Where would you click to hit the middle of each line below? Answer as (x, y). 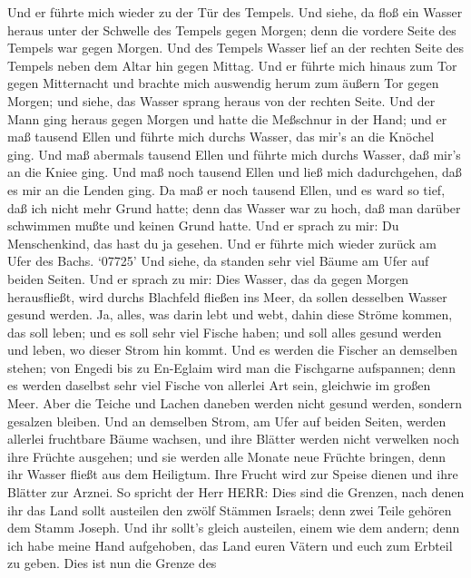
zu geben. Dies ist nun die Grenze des (112, 563)
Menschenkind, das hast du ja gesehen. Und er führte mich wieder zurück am (222, 243)
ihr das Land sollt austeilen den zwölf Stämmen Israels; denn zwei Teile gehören (230, 509)
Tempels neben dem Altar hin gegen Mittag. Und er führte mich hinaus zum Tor (232, 65)
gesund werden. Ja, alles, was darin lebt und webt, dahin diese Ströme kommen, (230, 314)
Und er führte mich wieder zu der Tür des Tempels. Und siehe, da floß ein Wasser (235, 12)
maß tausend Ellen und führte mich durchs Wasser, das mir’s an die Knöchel (221, 137)
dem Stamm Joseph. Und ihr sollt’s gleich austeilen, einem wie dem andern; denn (234, 528)
